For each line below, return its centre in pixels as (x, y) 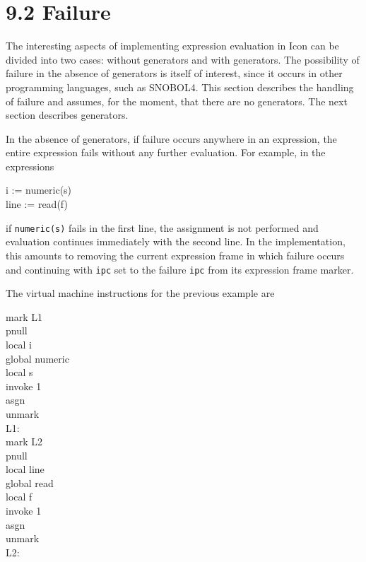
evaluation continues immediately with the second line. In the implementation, (176, 241)
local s (19, 372)
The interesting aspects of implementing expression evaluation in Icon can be (172, 46)
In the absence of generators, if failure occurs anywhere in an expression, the (171, 138)
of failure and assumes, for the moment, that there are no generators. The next (177, 101)
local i (19, 344)
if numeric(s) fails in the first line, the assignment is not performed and (162, 227)
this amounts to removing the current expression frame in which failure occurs (175, 255)
